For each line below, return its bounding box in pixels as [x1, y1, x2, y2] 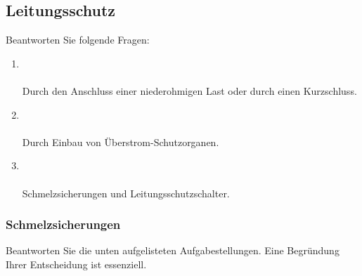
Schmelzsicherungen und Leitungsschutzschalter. [22, 185, 230, 200]
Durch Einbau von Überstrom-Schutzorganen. [22, 134, 219, 149]
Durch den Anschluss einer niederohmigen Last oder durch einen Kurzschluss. [22, 83, 357, 98]
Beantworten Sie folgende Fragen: [6, 32, 150, 47]
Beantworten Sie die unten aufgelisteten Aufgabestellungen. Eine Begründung [6, 243, 340, 258]
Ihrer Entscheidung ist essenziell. [6, 256, 147, 271]
